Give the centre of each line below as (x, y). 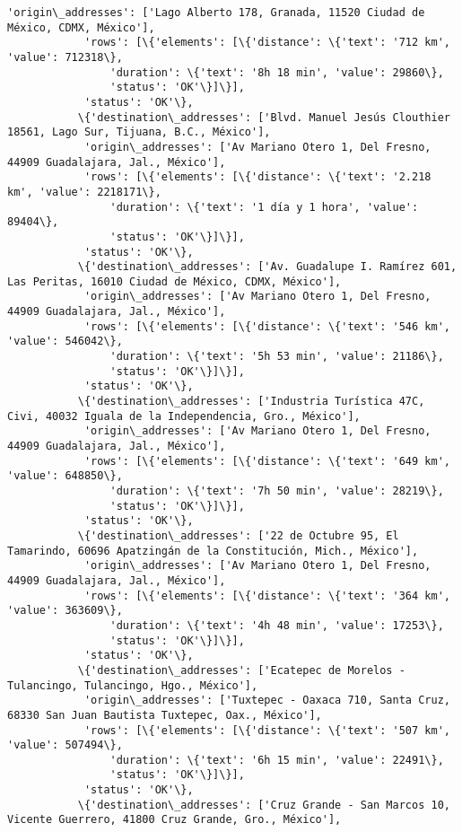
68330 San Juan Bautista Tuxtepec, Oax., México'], (165, 715)
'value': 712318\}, (65, 57)
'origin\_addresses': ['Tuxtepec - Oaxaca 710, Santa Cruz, (267, 701)
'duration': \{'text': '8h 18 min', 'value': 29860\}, (277, 72)
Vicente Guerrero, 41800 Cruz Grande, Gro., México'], (174, 820)
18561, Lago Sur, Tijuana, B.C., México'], (139, 132)
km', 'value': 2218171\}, (84, 192)
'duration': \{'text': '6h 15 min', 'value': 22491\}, (277, 760)
